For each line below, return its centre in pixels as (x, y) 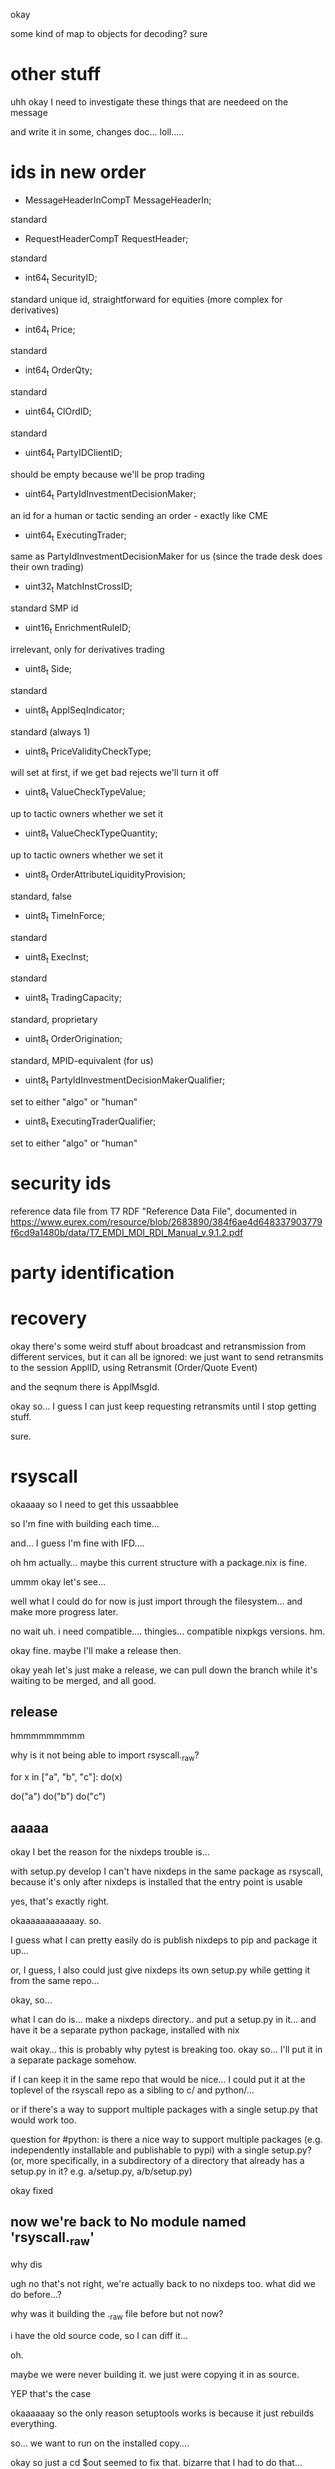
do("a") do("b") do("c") (58, 1796)
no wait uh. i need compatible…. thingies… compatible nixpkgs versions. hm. (168, 1631)
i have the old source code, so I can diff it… (99, 2335)
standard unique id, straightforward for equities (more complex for (146, 299)
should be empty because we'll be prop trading (107, 474)
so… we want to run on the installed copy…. (100, 2443)
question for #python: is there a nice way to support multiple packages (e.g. (166, 2140)
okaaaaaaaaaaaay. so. (56, 1921)
